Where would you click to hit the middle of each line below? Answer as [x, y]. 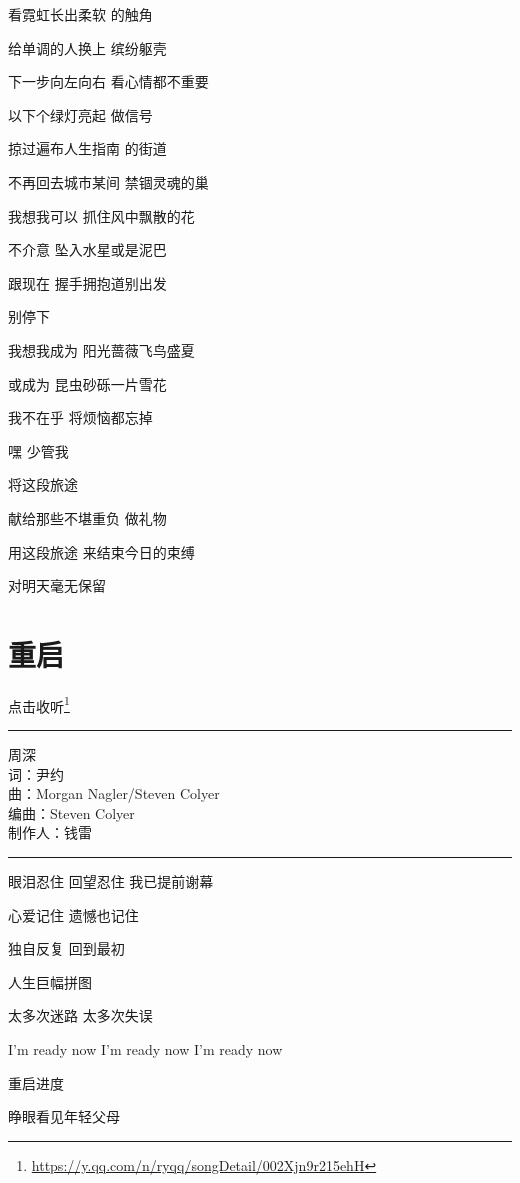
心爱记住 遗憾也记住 [73, 914]
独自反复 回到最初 [66, 948]
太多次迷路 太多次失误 [80, 1015]
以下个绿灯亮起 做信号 [80, 114]
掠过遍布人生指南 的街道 [87, 148]
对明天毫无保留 [57, 585]
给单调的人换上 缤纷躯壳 [87, 47]
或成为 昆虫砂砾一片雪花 [87, 383]
